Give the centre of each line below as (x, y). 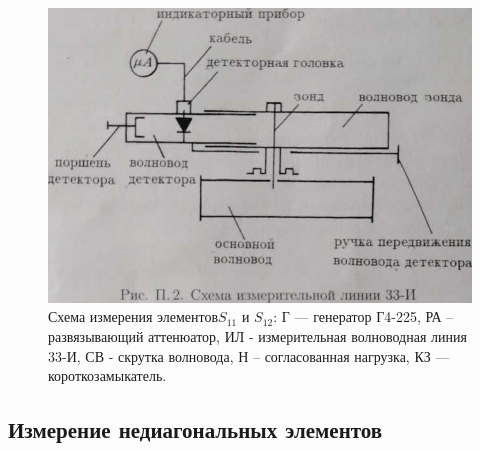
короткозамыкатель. (107, 375)
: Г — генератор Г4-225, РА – (363, 316)
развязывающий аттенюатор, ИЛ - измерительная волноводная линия (257, 336)
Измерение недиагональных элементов (195, 429)
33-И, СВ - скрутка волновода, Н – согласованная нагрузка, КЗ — (249, 355)
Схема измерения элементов (133, 316)
